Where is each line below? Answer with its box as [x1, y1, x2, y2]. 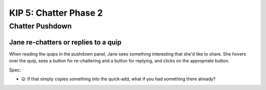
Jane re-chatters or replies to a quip [9, 38, 122, 46]
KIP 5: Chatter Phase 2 [9, 7, 103, 18]
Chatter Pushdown [9, 22, 72, 30]
